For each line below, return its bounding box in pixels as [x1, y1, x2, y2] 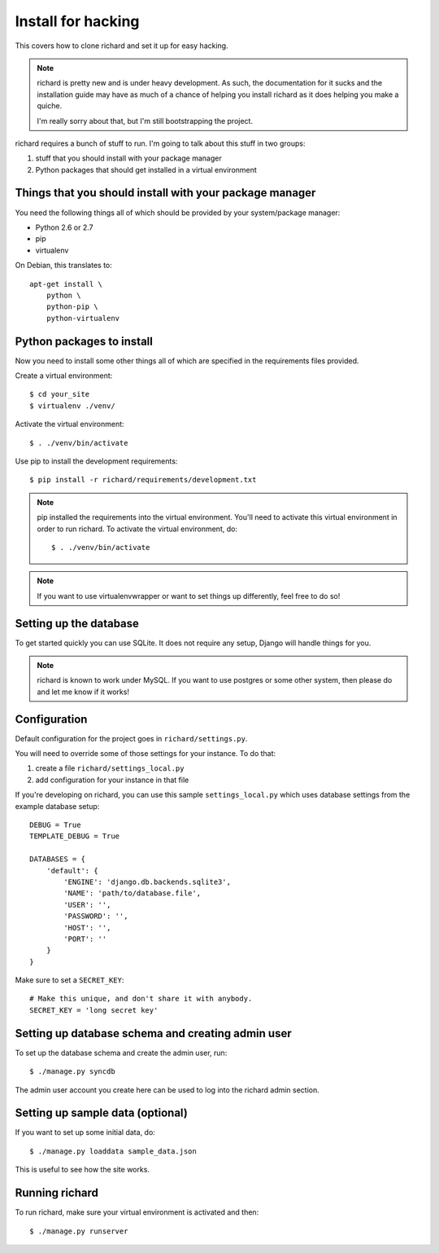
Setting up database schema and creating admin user [15, 1027, 292, 1040]
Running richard [15, 1186, 99, 1200]
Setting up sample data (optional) [15, 1106, 189, 1120]
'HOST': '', [63, 923, 111, 932]
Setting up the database [15, 616, 140, 631]
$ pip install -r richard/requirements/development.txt [29, 475, 257, 485]
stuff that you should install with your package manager [35, 153, 223, 163]
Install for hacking [15, 12, 140, 30]
